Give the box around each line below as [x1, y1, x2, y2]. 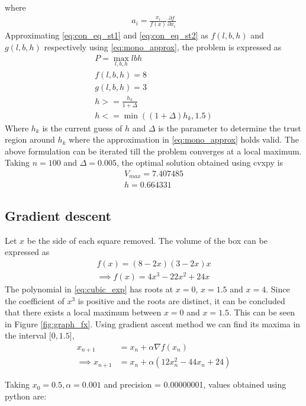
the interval [5, 329, 47, 341]
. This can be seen [229, 306, 295, 318]
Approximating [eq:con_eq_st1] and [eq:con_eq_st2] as [5, 29, 208, 41]
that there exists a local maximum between [5, 306, 162, 318]
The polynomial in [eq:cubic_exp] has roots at [5, 282, 173, 295]
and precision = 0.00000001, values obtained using [104, 378, 286, 391]
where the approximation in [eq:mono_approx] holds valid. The [69, 133, 299, 146]
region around [5, 133, 55, 146]
